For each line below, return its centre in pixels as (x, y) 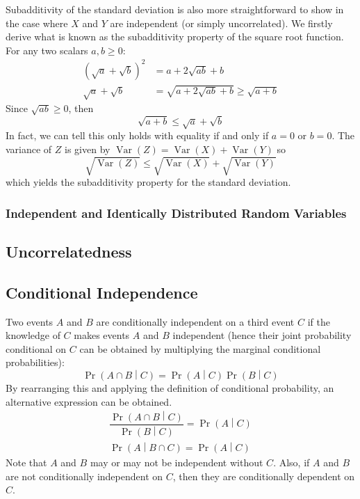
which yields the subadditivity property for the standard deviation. (148, 182)
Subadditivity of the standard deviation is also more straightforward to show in (175, 9)
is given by (88, 149)
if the (319, 321)
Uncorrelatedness (69, 251)
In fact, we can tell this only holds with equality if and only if (137, 135)
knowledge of (33, 335)
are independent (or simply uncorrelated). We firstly (221, 23)
